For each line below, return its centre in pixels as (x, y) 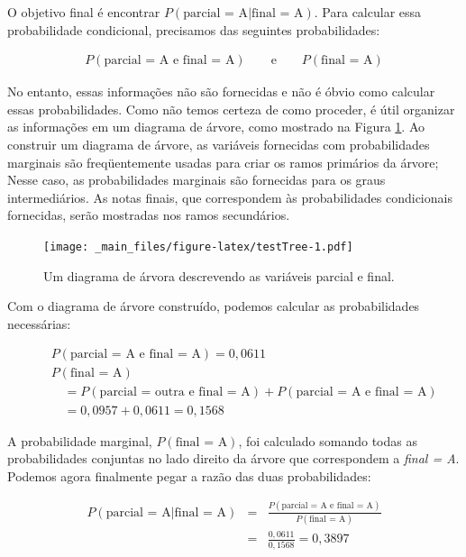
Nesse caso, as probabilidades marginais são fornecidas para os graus (196, 180)
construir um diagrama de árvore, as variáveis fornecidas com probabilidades (219, 144)
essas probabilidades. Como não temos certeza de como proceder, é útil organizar (231, 109)
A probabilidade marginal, (80, 440)
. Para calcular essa (368, 12)
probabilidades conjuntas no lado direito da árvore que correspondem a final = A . (233, 458)
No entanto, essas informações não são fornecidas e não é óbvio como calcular (221, 91)
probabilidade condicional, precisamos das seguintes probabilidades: (194, 29)
